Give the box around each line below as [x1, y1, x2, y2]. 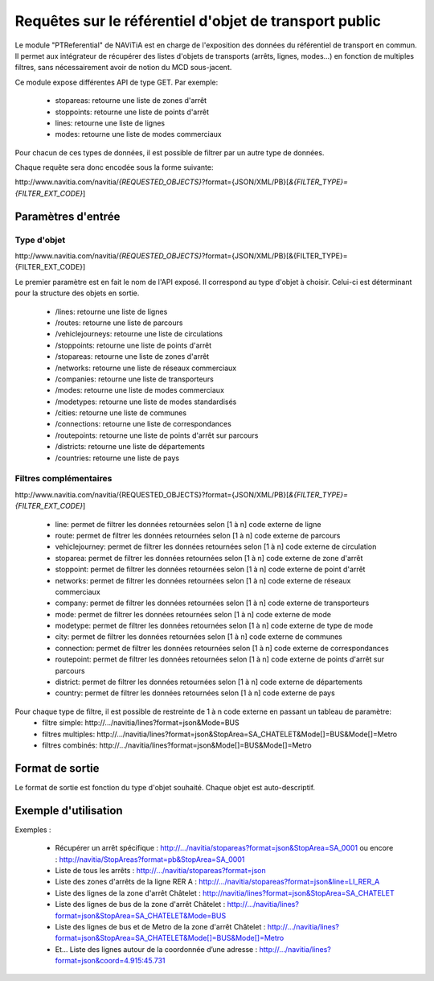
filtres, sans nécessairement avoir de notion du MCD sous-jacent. [14, 63, 232, 72]
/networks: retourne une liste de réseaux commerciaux [55, 363, 237, 373]
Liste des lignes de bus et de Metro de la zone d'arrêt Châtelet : [55, 921, 266, 931]
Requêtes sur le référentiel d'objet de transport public [14, 12, 381, 30]
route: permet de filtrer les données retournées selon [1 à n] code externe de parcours [55, 530, 341, 540]
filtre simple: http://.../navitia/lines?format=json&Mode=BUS [42, 718, 240, 728]
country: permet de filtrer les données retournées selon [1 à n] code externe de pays [55, 688, 335, 698]
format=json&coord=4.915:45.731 [55, 956, 166, 966]
